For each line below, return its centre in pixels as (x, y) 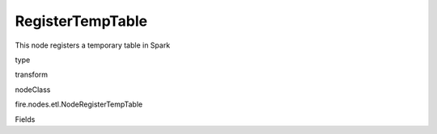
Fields (25, 119)
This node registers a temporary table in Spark (93, 45)
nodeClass (33, 90)
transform (32, 75)
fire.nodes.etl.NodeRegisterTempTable (79, 104)
